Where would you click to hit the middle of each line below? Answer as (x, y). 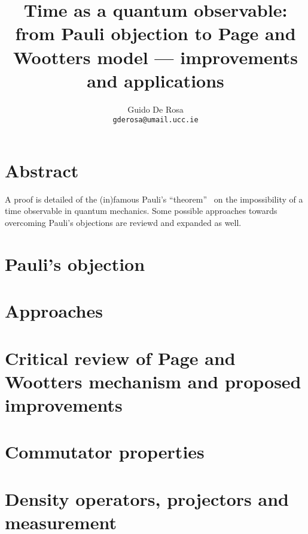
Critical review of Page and (120, 357)
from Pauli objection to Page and (155, 33)
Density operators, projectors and (147, 498)
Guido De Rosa (155, 109)
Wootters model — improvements (155, 57)
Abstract (42, 170)
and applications (155, 80)
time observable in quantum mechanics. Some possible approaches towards (141, 211)
